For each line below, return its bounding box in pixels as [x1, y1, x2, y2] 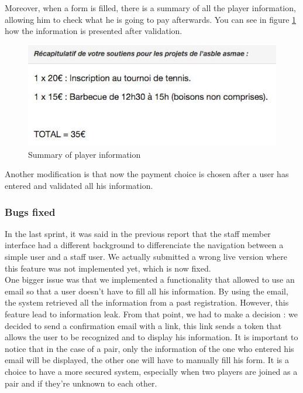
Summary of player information [28, 148, 141, 160]
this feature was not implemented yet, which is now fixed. [5, 262, 211, 274]
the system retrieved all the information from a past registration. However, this [5, 296, 289, 309]
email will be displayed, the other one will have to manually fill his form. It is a [5, 354, 290, 366]
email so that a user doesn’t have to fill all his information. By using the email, [5, 284, 288, 297]
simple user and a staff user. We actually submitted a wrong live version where [5, 250, 287, 263]
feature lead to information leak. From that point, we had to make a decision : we [5, 307, 298, 320]
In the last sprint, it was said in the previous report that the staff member [5, 227, 271, 239]
